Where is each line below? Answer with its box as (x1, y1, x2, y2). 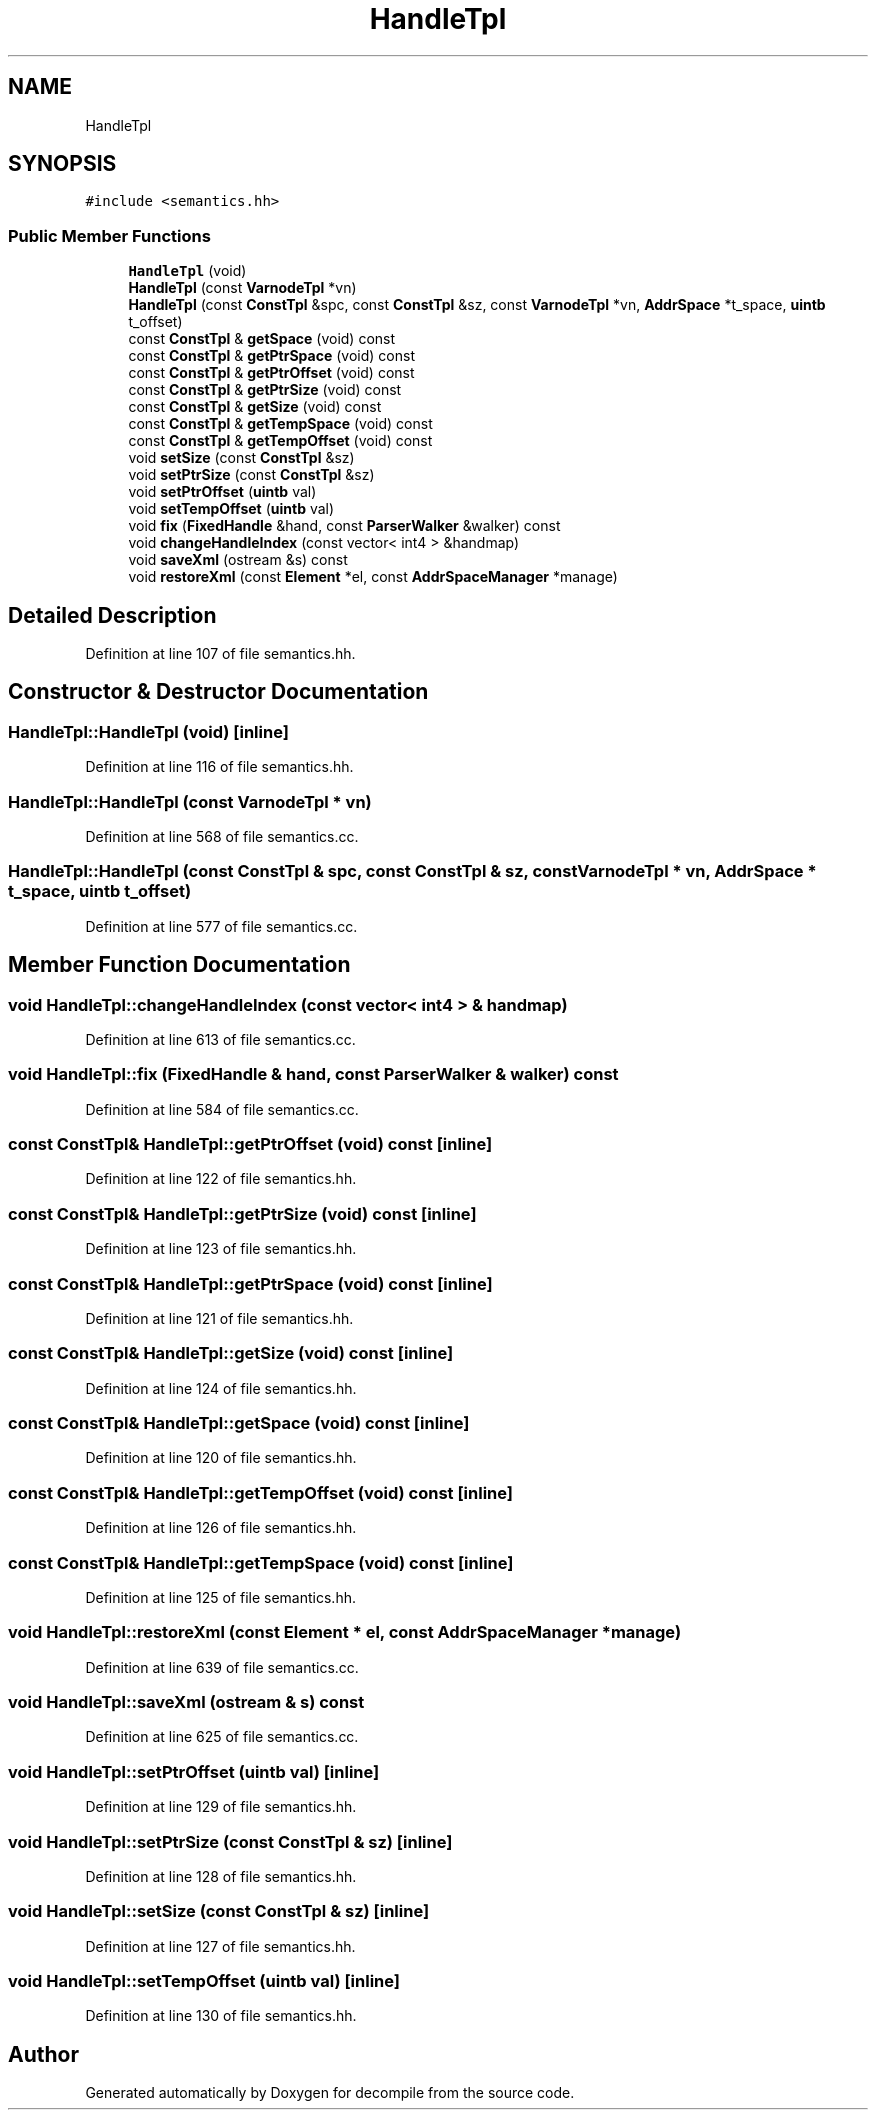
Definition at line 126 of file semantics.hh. (85, 1519, 357, 1537)
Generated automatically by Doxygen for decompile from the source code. (85, 2084, 575, 2102)
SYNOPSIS (8, 151, 117, 177)
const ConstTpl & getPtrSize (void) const (128, 381, 402, 399)
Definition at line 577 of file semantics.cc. (85, 917, 358, 935)
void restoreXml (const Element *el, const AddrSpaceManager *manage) (128, 568, 618, 586)
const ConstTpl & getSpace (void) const (128, 330, 396, 348)
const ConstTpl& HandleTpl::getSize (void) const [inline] (8, 1343, 454, 1364)
